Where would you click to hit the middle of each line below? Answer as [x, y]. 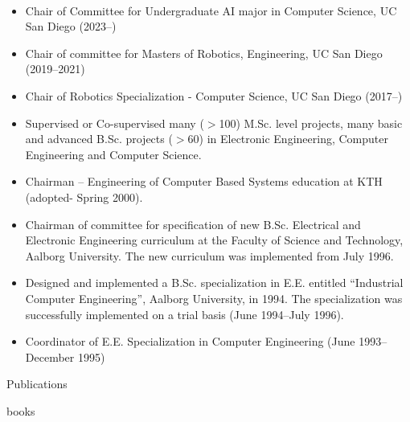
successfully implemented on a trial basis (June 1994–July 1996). [184, 314]
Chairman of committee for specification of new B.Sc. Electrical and [193, 224]
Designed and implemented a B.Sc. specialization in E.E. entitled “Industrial [214, 283]
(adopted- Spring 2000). [84, 197]
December [50, 356]
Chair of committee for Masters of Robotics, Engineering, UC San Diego [204, 53]
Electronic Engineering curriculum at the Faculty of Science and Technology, [214, 240]
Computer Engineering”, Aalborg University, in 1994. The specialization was [214, 298]
